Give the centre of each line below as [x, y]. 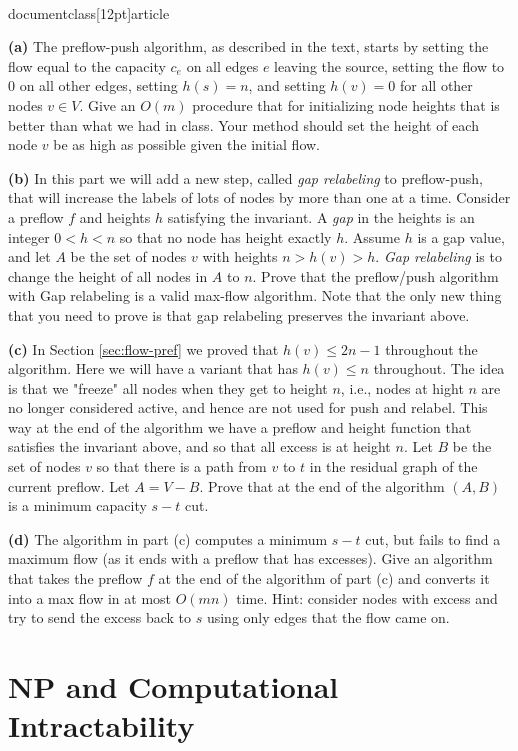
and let [29, 256]
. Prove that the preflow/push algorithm [375, 275]
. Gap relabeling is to [438, 256]
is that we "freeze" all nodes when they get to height [168, 387]
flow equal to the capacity [87, 65]
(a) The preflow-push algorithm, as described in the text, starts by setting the [248, 46]
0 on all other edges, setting [93, 85]
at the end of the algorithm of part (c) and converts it [324, 578]
